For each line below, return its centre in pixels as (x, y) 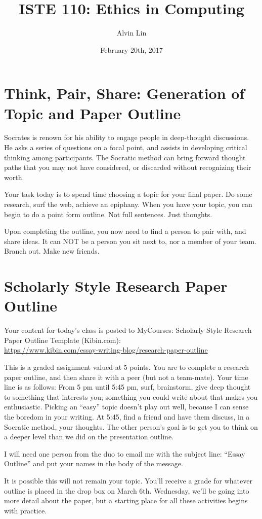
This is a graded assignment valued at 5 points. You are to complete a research (126, 367)
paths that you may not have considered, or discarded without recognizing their (128, 167)
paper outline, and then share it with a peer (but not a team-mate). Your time (126, 377)
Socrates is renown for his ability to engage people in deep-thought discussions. (127, 137)
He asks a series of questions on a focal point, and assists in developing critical (126, 147)
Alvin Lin (132, 33)
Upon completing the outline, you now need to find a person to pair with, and (125, 231)
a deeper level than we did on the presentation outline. (89, 437)
